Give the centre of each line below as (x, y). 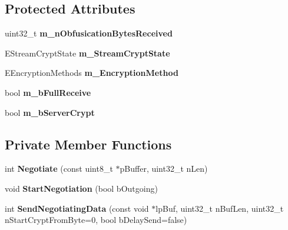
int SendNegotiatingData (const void (77, 208)
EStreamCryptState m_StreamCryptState (87, 53)
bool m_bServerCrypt (50, 112)
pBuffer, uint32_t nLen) (164, 169)
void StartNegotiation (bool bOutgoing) (81, 188)
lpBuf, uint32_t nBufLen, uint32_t (220, 208)
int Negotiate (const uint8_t (59, 169)
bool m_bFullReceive (48, 92)
